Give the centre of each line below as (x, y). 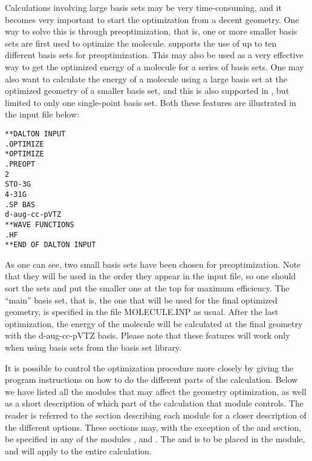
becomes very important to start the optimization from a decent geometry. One (152, 19)
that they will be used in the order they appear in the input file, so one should (151, 276)
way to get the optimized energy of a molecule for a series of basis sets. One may (154, 66)
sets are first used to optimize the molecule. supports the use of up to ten (141, 43)
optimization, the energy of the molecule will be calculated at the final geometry (154, 323)
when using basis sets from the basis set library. (93, 347)
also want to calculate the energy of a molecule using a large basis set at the (146, 78)
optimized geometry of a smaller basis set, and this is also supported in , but (147, 91)
